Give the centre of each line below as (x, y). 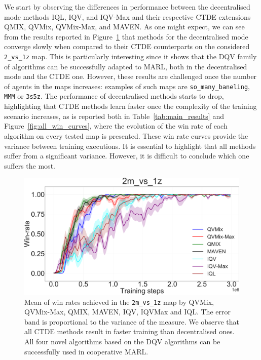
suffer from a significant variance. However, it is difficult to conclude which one (127, 156)
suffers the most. (30, 165)
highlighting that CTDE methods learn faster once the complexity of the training (130, 106)
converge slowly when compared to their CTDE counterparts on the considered (127, 46)
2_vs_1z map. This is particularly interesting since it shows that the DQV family (130, 56)
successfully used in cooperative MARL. (86, 351)
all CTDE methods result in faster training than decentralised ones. (129, 331)
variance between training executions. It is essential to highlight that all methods (130, 146)
